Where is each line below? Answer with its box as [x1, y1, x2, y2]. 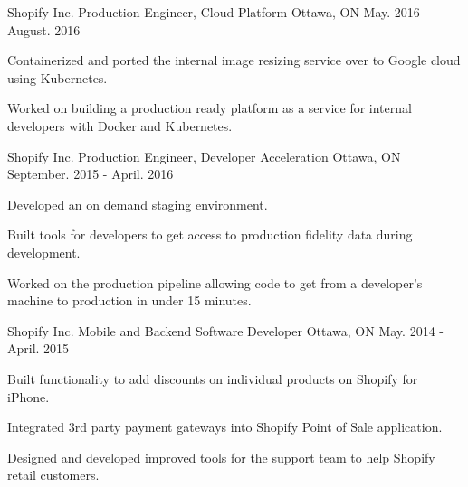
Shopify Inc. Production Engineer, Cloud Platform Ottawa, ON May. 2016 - [7, 3, 429, 21]
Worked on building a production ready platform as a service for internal [7, 98, 412, 117]
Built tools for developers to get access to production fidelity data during [7, 225, 413, 244]
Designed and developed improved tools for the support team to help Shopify [7, 447, 435, 466]
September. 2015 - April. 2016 [7, 164, 174, 183]
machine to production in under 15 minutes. [7, 291, 252, 310]
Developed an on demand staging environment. [7, 194, 268, 213]
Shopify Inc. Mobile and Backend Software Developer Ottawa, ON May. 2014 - [7, 321, 444, 340]
